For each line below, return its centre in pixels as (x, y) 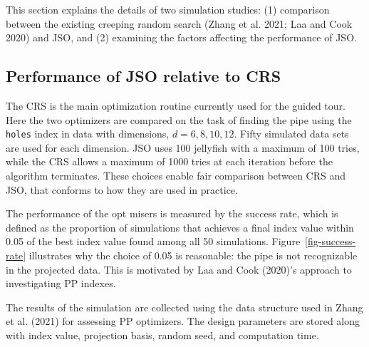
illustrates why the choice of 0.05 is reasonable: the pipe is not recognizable (193, 255)
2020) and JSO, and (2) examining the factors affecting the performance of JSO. (181, 37)
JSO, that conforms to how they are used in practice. (122, 189)
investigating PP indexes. (61, 283)
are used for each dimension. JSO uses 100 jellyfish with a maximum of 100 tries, (183, 147)
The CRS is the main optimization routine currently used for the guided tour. (176, 105)
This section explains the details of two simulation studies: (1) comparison (168, 9)
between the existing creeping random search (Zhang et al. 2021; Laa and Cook (179, 23)
